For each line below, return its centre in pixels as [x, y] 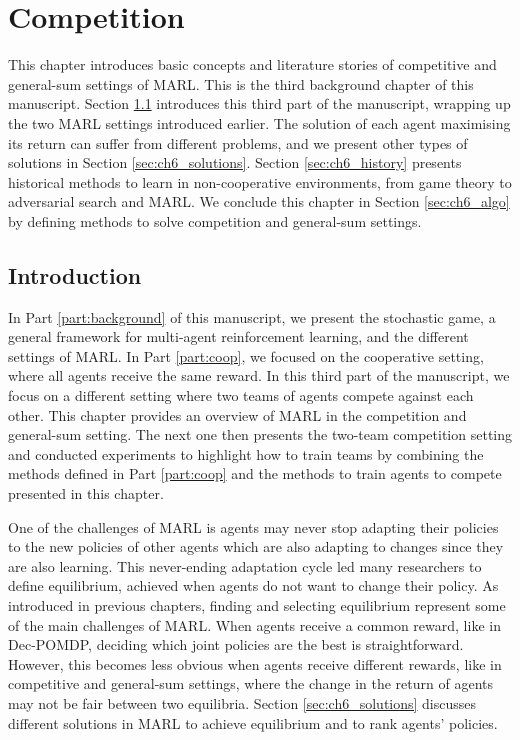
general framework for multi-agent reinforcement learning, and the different [238, 336]
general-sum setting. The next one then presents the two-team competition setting [260, 434]
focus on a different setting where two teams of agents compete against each [241, 395]
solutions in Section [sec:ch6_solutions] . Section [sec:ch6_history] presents [235, 162]
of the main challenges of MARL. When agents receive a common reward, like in [254, 624]
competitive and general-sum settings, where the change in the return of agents [250, 683]
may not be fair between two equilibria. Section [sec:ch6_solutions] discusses [242, 702]
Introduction [75, 274]
